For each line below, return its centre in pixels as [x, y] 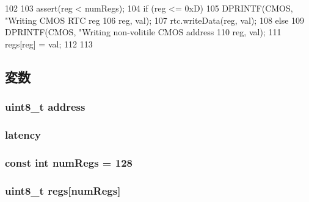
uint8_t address [45, 107]
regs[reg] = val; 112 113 [49, 44]
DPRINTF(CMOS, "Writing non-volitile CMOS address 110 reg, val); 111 [143, 32]
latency [23, 134]
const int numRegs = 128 [69, 162]
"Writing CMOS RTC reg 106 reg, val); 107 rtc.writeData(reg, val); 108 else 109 [155, 20]
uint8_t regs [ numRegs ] [63, 190]
